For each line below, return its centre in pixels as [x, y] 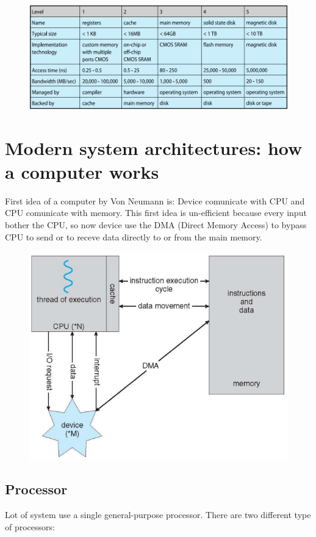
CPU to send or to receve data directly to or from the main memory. [134, 236]
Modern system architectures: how [154, 147]
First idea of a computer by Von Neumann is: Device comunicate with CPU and [155, 200]
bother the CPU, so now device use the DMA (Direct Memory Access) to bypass [156, 224]
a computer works [82, 171]
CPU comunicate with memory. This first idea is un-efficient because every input [156, 213]
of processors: [30, 526]
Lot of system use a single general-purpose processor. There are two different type [158, 514]
